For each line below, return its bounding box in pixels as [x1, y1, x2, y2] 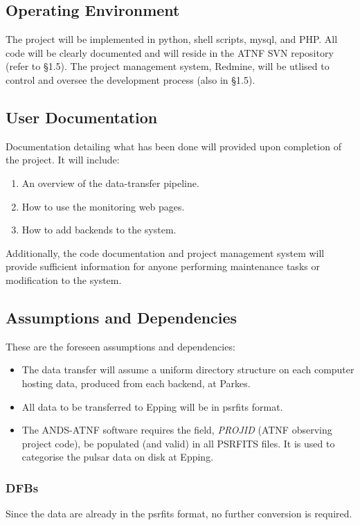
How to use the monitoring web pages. [21, 199, 185, 213]
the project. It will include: [6, 152, 120, 167]
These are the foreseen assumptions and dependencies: [6, 339, 235, 353]
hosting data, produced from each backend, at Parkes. [21, 375, 251, 390]
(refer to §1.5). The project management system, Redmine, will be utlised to [6, 59, 330, 73]
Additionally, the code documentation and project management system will [6, 245, 325, 260]
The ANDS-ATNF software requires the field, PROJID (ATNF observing [21, 422, 332, 437]
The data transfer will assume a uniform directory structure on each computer [21, 362, 354, 377]
